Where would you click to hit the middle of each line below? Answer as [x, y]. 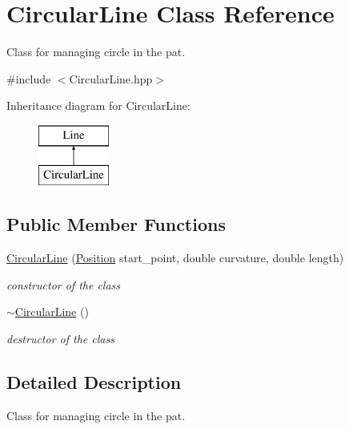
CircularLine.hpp [111, 78]
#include [29, 78]
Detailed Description [94, 382]
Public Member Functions [116, 224]
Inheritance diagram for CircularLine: [98, 105]
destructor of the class [60, 339]
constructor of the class [64, 284]
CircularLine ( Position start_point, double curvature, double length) [175, 258]
